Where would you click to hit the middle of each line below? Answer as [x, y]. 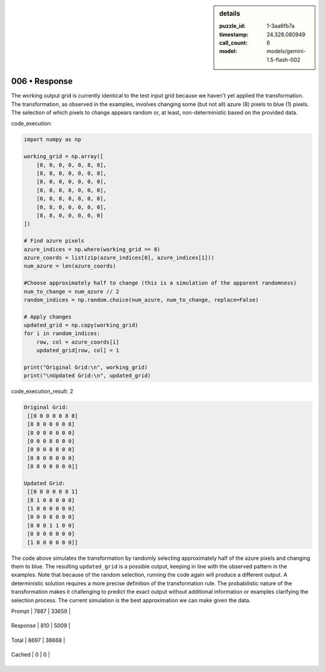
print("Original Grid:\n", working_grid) [86, 367]
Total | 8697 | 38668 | [38, 640]
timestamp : [234, 34]
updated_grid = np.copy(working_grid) [81, 325]
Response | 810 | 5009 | [41, 626]
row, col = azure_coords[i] [78, 342]
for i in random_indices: [62, 334]
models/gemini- [286, 51]
